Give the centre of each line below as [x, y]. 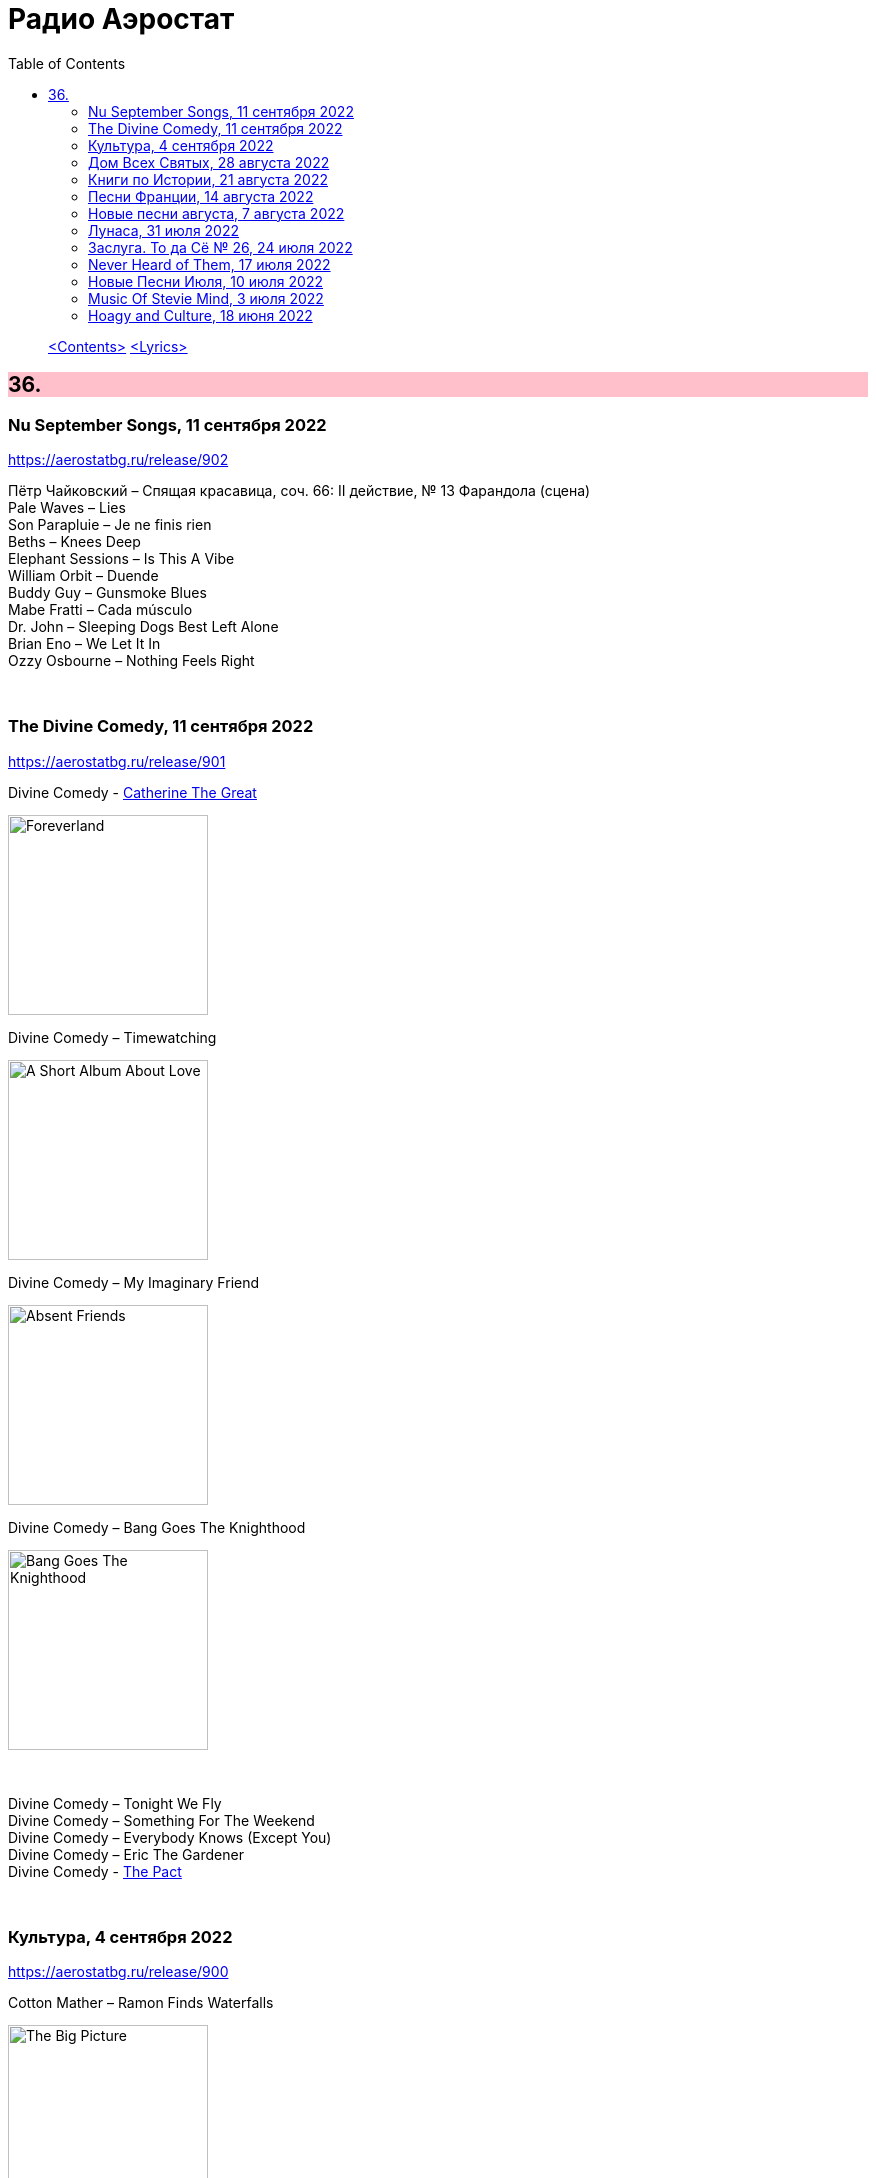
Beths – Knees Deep [74, 541]
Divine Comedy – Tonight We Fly [115, 1803]
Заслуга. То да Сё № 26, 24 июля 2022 [220, 247]
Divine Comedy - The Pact [95, 1871]
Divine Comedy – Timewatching [112, 1037]
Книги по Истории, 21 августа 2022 [208, 179]
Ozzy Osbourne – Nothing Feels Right [131, 660]
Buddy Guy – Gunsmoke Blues [107, 592]
